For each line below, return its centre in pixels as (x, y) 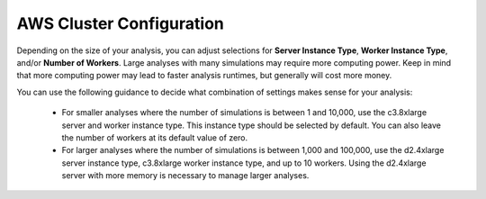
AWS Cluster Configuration (120, 23)
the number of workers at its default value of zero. (155, 137)
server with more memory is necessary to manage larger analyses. (185, 176)
